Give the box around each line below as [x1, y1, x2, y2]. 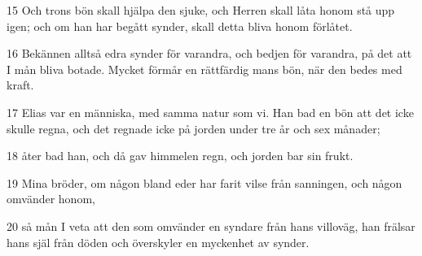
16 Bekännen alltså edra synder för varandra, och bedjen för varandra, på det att [7, 45, 412, 62]
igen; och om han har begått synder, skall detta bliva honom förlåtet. [7, 17, 353, 34]
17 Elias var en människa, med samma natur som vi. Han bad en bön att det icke [7, 103, 414, 120]
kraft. [7, 76, 34, 93]
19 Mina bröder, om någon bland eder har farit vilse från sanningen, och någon [7, 174, 402, 191]
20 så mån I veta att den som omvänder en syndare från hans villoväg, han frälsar [7, 217, 415, 234]
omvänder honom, [7, 190, 95, 207]
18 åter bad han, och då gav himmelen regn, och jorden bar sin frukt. [7, 147, 354, 164]
